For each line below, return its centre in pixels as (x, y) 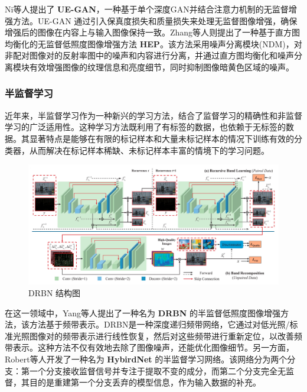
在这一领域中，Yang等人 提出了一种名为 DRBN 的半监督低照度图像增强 (143, 312)
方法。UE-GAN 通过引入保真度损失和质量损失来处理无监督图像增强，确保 (155, 20)
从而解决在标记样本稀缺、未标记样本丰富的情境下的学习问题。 (149, 150)
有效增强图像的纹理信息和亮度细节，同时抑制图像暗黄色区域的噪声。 (161, 67)
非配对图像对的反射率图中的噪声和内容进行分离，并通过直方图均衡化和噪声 (149, 55)
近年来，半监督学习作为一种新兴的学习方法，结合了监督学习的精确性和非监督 (153, 115)
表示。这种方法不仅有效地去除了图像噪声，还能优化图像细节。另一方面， (153, 347)
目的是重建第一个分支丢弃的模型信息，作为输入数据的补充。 (145, 382)
